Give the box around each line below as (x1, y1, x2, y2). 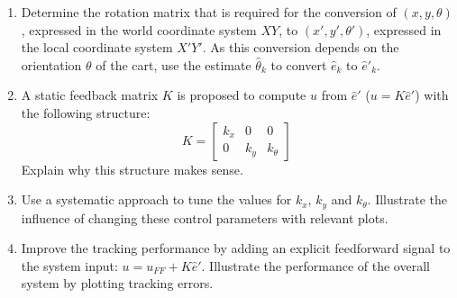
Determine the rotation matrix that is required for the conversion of (21, 3, 397, 21)
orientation (21, 55, 82, 74)
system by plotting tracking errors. (21, 274, 214, 293)
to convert (270, 55, 327, 74)
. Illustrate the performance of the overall (201, 256, 430, 275)
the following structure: (21, 103, 151, 122)
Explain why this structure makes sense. (21, 159, 243, 178)
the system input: (21, 256, 118, 275)
